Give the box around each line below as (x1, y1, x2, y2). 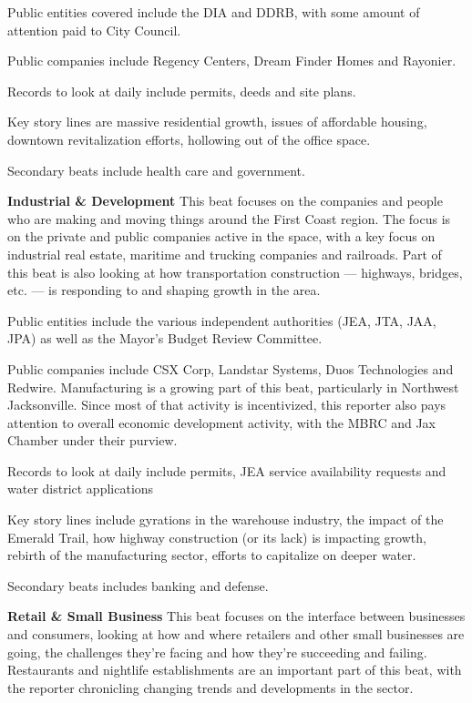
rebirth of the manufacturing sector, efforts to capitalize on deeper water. (7, 545, 416, 565)
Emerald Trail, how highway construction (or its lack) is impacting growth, (7, 527, 426, 546)
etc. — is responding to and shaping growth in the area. (7, 280, 321, 300)
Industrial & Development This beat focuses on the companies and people (7, 191, 443, 210)
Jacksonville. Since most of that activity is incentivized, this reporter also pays (7, 395, 446, 414)
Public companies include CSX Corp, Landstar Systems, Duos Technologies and (7, 359, 454, 378)
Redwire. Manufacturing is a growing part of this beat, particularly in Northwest (7, 377, 459, 396)
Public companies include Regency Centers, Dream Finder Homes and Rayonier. (7, 51, 457, 70)
